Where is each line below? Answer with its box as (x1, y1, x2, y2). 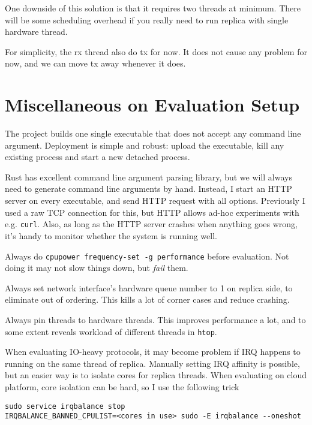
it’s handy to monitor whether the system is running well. (5, 229, 217, 242)
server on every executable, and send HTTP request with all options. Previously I (5, 194, 305, 207)
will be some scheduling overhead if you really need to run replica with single (5, 13, 289, 26)
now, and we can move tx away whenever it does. (5, 57, 186, 70)
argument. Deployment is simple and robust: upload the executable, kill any (5, 138, 284, 151)
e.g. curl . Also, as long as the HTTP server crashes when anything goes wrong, (5, 218, 298, 230)
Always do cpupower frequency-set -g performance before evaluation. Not (5, 249, 289, 262)
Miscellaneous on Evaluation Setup (5, 92, 300, 117)
